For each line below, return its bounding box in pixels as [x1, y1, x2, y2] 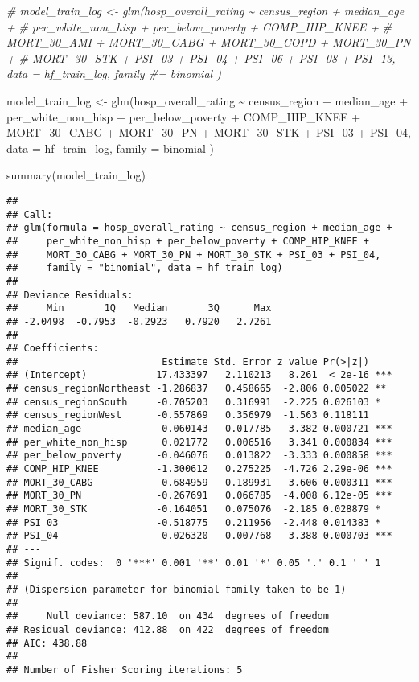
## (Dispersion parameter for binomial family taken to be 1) [6, 583, 347, 595]
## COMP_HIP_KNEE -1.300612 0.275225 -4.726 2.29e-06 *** [6, 463, 392, 475]
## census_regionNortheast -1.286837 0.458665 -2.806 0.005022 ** [6, 383, 387, 395]
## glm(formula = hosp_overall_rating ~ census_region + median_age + [6, 222, 392, 234]
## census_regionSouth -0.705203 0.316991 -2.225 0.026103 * [6, 396, 381, 408]
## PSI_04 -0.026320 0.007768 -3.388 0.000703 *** [6, 530, 392, 542]
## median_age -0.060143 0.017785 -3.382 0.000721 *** [6, 423, 392, 435]
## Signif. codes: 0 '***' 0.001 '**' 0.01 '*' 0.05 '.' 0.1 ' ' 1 [6, 557, 381, 569]
